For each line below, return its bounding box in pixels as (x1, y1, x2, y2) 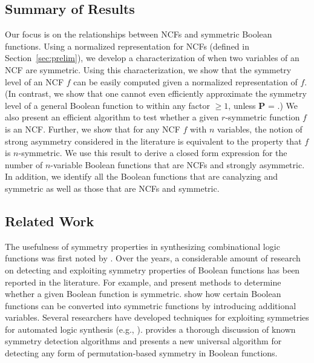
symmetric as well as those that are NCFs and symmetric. (5, 181, 220, 194)
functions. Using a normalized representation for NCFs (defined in (5, 39, 249, 52)
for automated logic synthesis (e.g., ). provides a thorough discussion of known (5, 322, 296, 335)
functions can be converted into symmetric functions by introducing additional (5, 299, 296, 312)
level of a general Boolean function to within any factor (5, 99, 211, 111)
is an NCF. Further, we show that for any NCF (5, 122, 180, 135)
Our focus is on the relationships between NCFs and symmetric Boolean (5, 28, 272, 41)
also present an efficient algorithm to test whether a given (5, 111, 219, 123)
